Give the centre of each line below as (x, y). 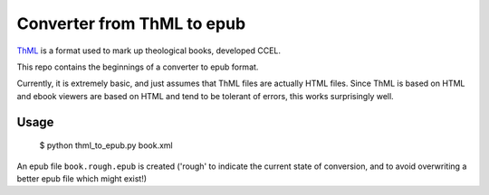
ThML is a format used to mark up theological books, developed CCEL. (149, 51)
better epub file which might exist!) (82, 178)
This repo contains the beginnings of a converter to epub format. (138, 67)
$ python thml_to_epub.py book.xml (106, 145)
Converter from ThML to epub (131, 23)
